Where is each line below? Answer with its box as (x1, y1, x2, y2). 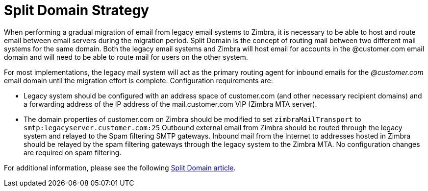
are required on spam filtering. (24, 148, 122, 157)
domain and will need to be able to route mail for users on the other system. (4, 52, 248, 61)
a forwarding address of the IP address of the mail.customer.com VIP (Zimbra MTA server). (24, 99, 317, 108)
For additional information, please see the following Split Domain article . (4, 163, 236, 172)
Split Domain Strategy (4, 2, 149, 19)
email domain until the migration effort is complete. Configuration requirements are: (4, 76, 273, 85)
